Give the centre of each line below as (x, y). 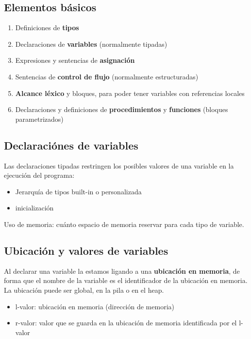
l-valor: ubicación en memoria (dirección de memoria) (95, 306)
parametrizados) (39, 119)
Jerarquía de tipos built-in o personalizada (78, 191)
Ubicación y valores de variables (86, 250)
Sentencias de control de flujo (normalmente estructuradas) (107, 76)
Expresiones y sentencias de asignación (75, 60)
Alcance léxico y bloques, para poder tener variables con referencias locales (130, 93)
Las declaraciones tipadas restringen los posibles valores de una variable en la (119, 165)
